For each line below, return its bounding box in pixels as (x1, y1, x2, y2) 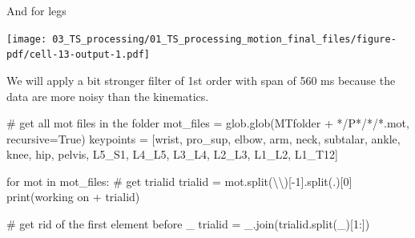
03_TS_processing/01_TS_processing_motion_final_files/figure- (52, 33, 397, 45)
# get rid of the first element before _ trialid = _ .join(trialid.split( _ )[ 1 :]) (6, 216, 370, 232)
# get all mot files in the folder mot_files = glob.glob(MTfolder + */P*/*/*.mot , (6, 115, 409, 131)
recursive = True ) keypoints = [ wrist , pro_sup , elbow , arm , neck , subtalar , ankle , (6, 130, 401, 147)
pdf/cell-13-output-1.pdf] (6, 49, 150, 61)
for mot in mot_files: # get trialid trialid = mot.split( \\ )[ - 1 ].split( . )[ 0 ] (6, 172, 353, 189)
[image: (6, 33, 47, 45)
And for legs (6, 2, 66, 18)
